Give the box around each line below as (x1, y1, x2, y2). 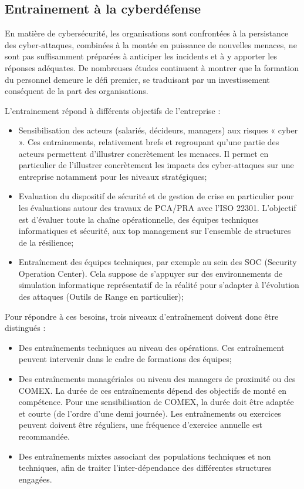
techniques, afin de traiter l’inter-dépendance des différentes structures (18, 461, 272, 474)
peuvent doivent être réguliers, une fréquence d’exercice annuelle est (18, 418, 263, 431)
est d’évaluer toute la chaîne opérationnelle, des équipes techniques (18, 213, 259, 225)
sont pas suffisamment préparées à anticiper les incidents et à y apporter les (5, 50, 277, 62)
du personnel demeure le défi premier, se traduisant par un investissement (5, 73, 270, 85)
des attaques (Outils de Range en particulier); (18, 290, 184, 303)
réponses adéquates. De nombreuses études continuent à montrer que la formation (5, 61, 299, 73)
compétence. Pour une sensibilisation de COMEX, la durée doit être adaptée (18, 396, 294, 408)
